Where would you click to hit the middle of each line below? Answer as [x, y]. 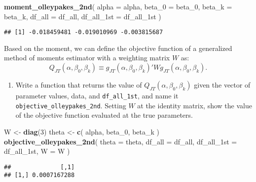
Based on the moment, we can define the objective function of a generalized [118, 48]
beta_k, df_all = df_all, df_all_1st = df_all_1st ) [83, 16]
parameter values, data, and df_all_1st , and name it [97, 96]
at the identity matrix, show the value [195, 105]
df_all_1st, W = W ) [37, 151]
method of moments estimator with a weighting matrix [87, 58]
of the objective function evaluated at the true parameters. [104, 115]
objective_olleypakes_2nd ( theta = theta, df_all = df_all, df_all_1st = [121, 141]
